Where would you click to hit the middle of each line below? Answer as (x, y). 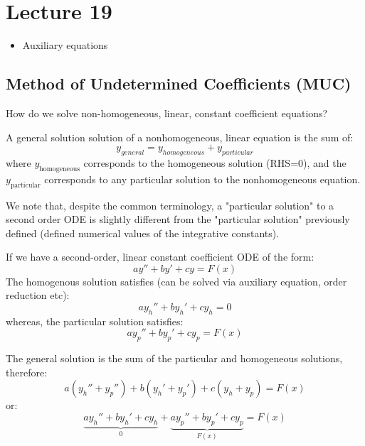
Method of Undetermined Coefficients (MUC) (179, 83)
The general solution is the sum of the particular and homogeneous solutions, (174, 358)
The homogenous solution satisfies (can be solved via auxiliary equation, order (176, 281)
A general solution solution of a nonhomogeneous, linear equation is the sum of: (180, 137)
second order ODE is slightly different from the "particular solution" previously (178, 219)
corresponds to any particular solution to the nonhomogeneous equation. (202, 179)
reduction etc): (38, 295)
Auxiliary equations (65, 45)
